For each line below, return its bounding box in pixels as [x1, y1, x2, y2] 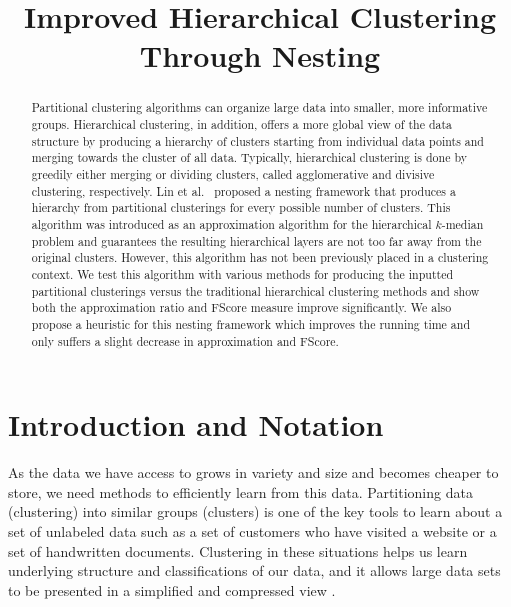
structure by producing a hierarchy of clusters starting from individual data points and [31, 132, 484, 149]
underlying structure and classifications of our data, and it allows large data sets [8, 560, 501, 581]
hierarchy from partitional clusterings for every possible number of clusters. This [31, 199, 451, 216]
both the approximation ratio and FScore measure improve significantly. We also [31, 299, 452, 316]
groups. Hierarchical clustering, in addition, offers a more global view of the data [31, 116, 453, 133]
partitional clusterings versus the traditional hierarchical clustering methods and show [31, 282, 480, 299]
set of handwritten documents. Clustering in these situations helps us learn [8, 540, 468, 561]
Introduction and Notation [8, 404, 384, 445]
